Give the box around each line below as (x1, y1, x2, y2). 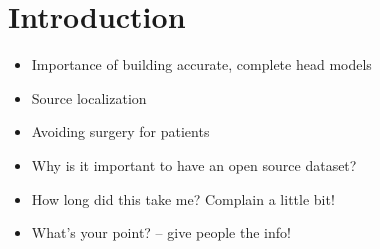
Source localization (31, 87, 147, 108)
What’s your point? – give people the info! (31, 222, 291, 243)
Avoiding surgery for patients (31, 121, 210, 142)
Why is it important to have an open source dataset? (31, 154, 357, 175)
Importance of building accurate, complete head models (31, 54, 372, 75)
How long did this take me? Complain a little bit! (31, 188, 335, 209)
